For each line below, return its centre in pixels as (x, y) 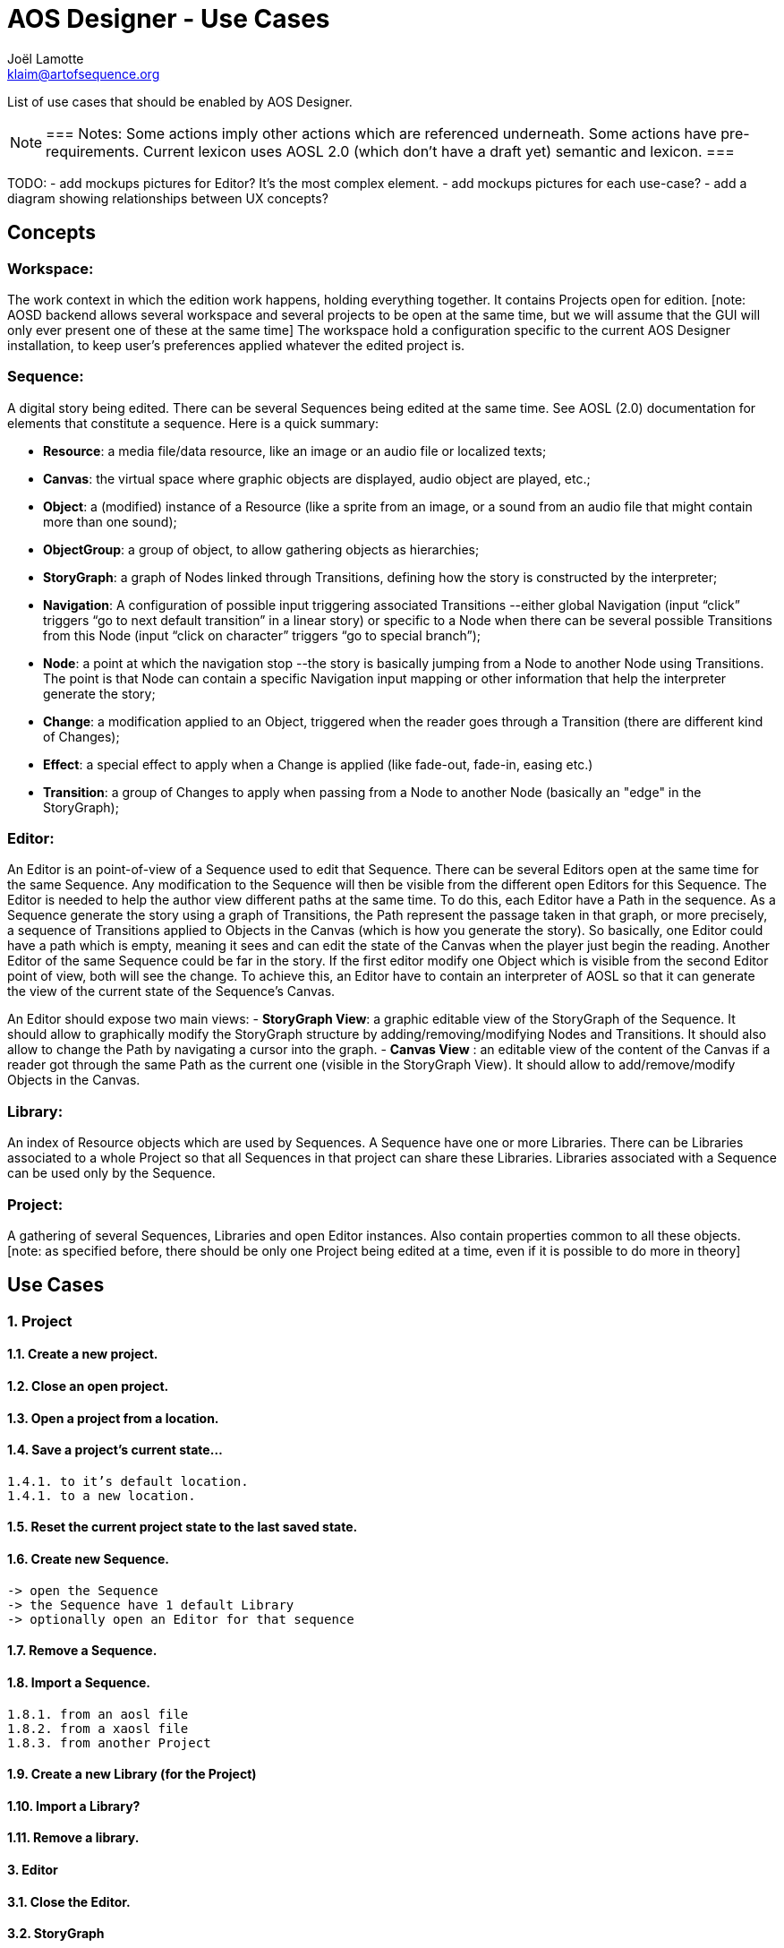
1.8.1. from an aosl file (98, 1714)
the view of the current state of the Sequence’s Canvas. (171, 991)
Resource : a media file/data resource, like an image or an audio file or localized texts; (295, 451)
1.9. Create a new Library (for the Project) (132, 1774)
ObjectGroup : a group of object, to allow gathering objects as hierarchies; (261, 549)
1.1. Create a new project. (83, 1354)
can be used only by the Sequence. (111, 1173)
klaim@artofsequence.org (84, 73)
